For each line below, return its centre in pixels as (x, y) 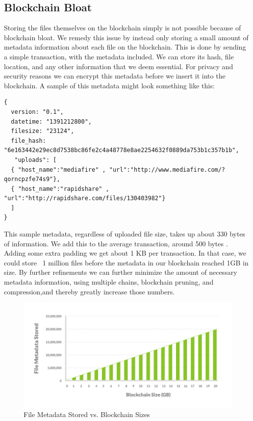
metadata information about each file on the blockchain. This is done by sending (125, 47)
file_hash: (28, 141)
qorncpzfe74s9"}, (32, 179)
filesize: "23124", (43, 131)
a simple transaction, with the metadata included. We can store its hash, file (119, 56)
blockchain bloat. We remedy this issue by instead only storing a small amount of (126, 37)
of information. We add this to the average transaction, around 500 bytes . (116, 243)
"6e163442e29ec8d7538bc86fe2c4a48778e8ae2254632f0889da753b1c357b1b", (122, 150)
